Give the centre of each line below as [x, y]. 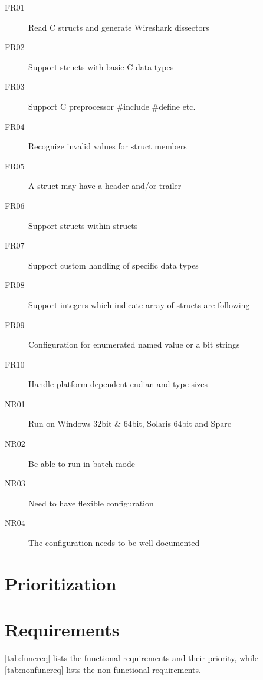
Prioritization [61, 583]
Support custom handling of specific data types [114, 265]
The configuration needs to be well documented [114, 543]
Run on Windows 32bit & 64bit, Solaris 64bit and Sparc [130, 424]
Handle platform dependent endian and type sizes [118, 384]
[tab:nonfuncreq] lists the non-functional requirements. [103, 669]
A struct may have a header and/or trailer [105, 186]
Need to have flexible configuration [91, 503]
